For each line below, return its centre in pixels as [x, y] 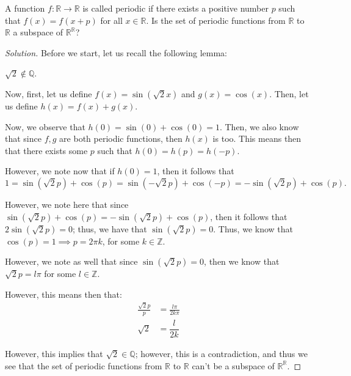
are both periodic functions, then [121, 138]
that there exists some [46, 150]
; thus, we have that [110, 228]
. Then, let [289, 93]
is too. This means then [257, 138]
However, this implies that [54, 353]
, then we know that [242, 261]
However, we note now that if [60, 171]
